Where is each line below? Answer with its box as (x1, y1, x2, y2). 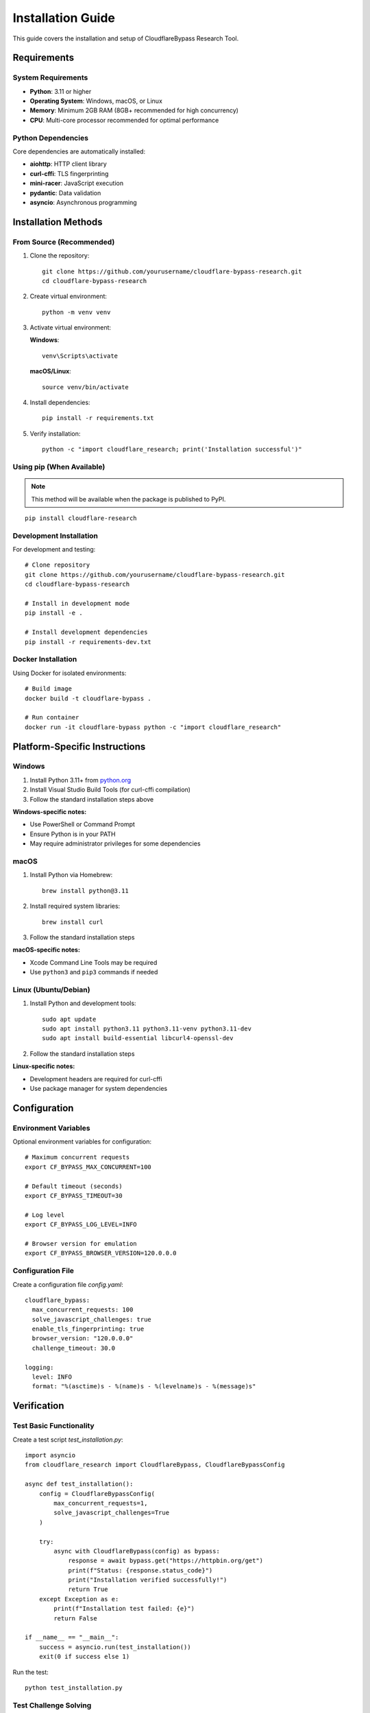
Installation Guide (12, 10, 116, 25)
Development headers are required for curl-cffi (29, 1074, 162, 1083)
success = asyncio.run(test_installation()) (38, 1643, 191, 1651)
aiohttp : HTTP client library (29, 160, 108, 168)
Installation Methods (12, 216, 103, 227)
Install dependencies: (29, 398, 90, 407)
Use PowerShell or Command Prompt (29, 820, 135, 828)
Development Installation (12, 531, 99, 541)
